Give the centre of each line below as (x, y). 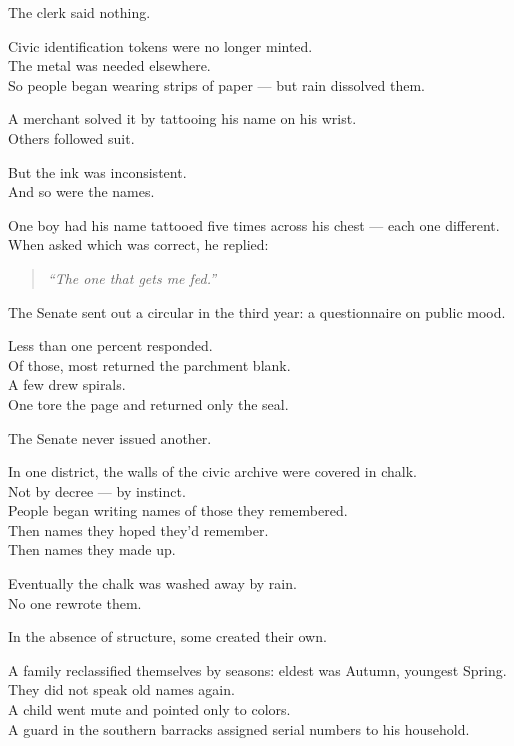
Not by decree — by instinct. (97, 490)
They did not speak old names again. (121, 689)
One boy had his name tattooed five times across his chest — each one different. (254, 224)
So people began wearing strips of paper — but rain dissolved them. (216, 84)
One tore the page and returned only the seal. (148, 403)
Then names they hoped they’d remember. (138, 529)
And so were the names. (81, 191)
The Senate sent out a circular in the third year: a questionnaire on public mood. (257, 311)
